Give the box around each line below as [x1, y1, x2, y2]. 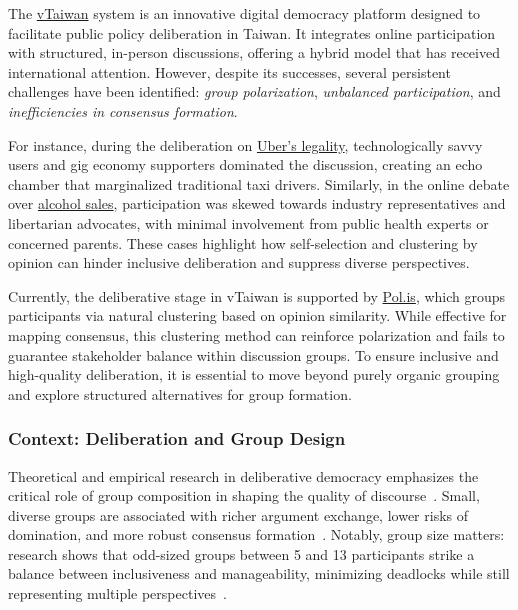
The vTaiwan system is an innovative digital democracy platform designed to [8, 3, 481, 23]
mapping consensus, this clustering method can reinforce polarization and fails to [8, 324, 505, 345]
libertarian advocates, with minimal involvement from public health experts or [8, 212, 489, 233]
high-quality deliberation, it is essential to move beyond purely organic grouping [8, 364, 500, 385]
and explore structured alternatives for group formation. [8, 383, 352, 404]
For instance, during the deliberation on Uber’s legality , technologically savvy [8, 134, 483, 155]
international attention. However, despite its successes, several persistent [8, 61, 451, 82]
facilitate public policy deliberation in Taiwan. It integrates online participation [8, 22, 496, 43]
